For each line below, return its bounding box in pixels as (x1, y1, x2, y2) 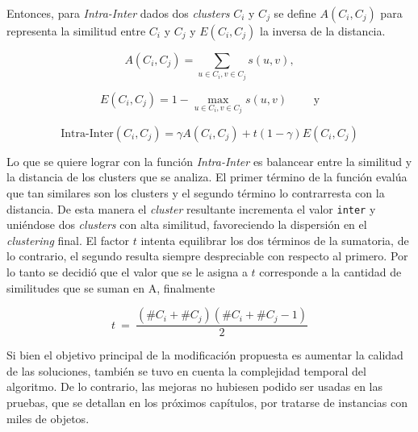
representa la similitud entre (6, 23, 146, 39)
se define (274, 5, 316, 21)
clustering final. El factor (6, 231, 130, 248)
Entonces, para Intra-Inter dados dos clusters (6, 5, 230, 21)
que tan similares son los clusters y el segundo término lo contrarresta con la (6, 185, 385, 201)
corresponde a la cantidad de (259, 264, 402, 280)
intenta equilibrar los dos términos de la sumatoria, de (140, 231, 409, 248)
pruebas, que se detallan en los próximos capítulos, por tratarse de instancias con (6, 394, 408, 411)
